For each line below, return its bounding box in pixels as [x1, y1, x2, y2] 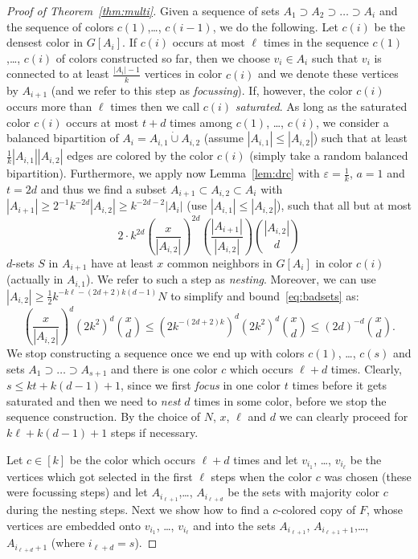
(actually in [6, 271, 64, 288]
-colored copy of [277, 500, 356, 517]
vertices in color [144, 65, 223, 82]
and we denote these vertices [257, 65, 399, 82]
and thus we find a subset [40, 180, 167, 197]
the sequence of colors [6, 18, 114, 35]
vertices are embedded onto [6, 516, 141, 533]
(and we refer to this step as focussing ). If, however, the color [51, 81, 353, 98]
